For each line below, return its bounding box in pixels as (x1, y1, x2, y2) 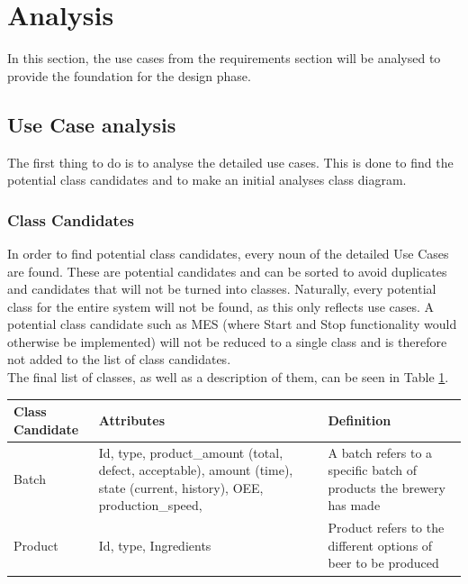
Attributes (98, 410, 166, 429)
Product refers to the (328, 518, 445, 537)
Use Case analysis (7, 110, 176, 138)
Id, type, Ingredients (98, 535, 211, 554)
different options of (328, 535, 433, 554)
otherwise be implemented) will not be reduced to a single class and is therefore (7, 332, 447, 351)
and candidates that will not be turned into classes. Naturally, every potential (7, 279, 436, 298)
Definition (328, 410, 391, 429)
